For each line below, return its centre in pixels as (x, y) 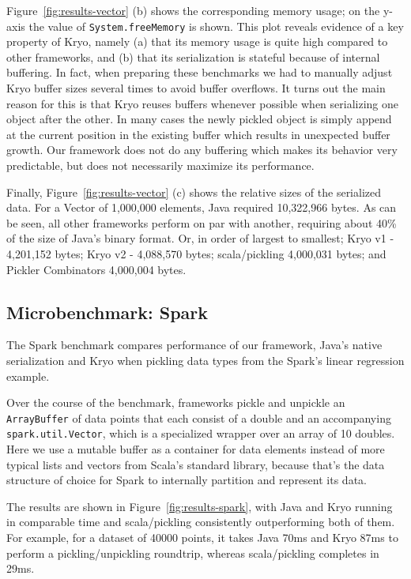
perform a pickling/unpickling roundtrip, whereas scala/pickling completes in (193, 553)
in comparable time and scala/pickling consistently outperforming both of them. (201, 522)
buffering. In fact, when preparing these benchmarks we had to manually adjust (200, 72)
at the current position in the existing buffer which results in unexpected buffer (198, 134)
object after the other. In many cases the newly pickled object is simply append (199, 119)
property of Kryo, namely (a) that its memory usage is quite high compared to (197, 41)
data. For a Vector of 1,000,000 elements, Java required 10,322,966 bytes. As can (202, 207)
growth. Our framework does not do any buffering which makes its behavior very (202, 150)
